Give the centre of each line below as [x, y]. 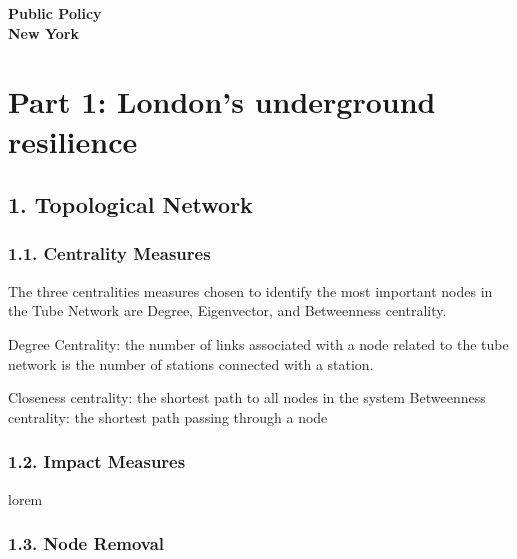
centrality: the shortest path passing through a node [168, 416]
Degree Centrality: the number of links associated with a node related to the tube [258, 343]
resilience [73, 140]
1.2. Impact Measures [97, 461]
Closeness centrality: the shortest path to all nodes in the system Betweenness [247, 397]
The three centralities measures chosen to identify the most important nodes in [250, 290]
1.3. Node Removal [86, 543]
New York [43, 32]
